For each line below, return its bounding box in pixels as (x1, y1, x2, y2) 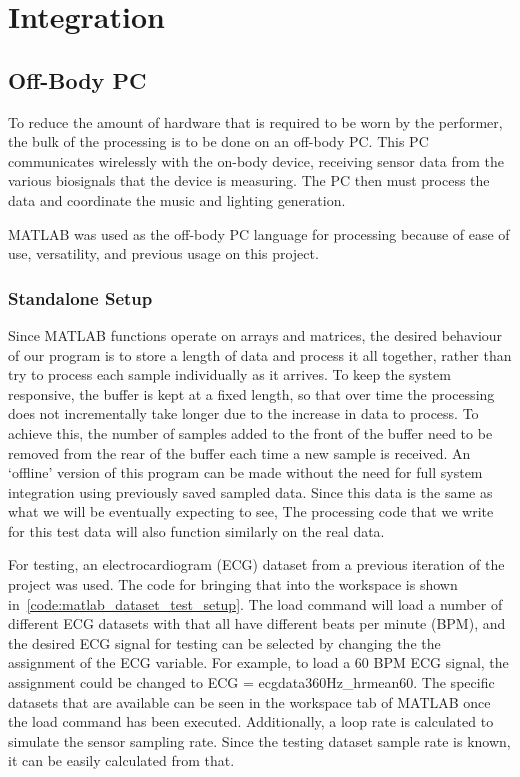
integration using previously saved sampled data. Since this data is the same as (8, 481, 493, 502)
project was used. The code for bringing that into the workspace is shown (8, 574, 458, 595)
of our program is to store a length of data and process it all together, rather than (8, 344, 512, 365)
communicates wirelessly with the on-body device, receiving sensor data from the (8, 150, 504, 171)
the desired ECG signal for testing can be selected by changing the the (8, 632, 441, 653)
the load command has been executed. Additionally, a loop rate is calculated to (8, 711, 494, 732)
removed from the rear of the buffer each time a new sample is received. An (8, 442, 471, 463)
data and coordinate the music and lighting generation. (8, 189, 346, 210)
